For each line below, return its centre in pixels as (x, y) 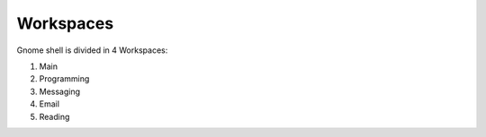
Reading (54, 116)
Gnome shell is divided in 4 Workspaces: (92, 50)
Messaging (60, 91)
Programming (64, 79)
